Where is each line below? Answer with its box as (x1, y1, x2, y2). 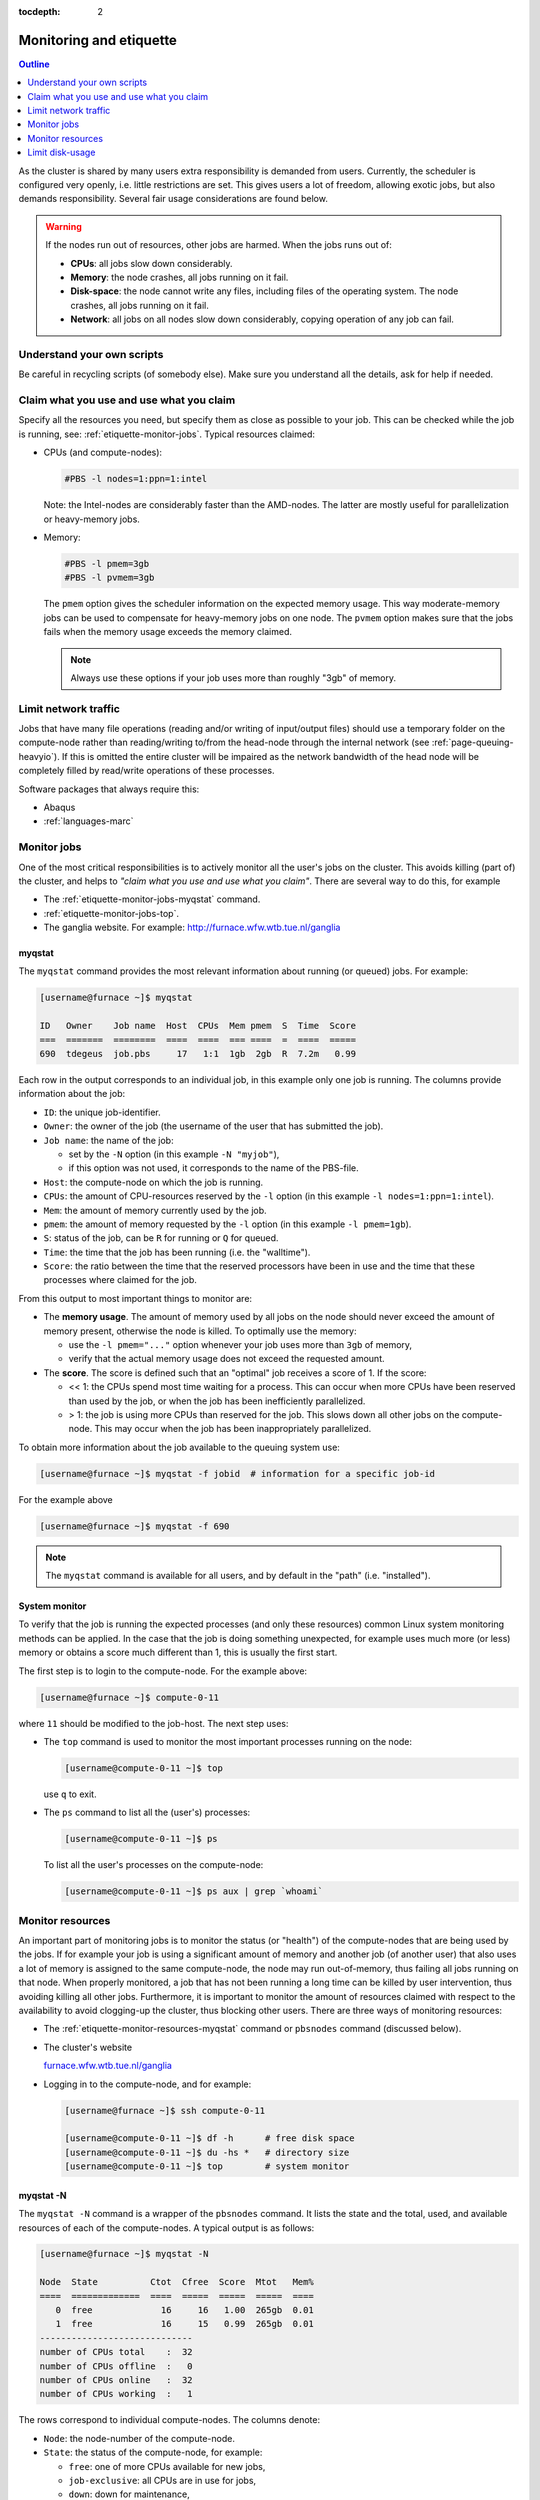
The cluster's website (43, 2041, 133, 2053)
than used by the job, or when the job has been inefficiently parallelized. (68, 1395, 366, 1407)
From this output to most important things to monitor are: (18, 1292, 253, 1304)
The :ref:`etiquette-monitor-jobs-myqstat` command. (43, 893, 261, 905)
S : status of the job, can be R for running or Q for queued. (43, 1232, 279, 1244)
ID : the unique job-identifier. (43, 1106, 162, 1118)
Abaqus (43, 801, 76, 813)
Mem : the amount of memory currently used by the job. (43, 1204, 267, 1216)
